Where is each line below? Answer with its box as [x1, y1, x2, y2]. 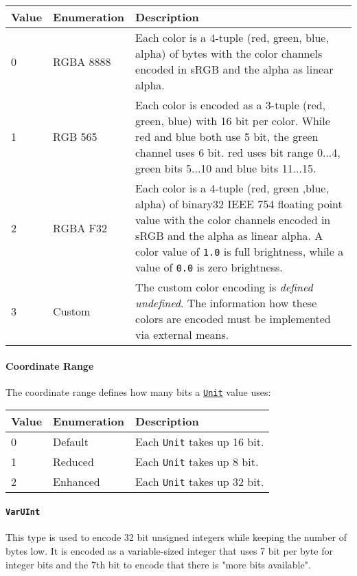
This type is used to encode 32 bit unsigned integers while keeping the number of [5, 530, 347, 544]
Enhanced [53, 474, 100, 490]
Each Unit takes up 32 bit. [135, 474, 264, 490]
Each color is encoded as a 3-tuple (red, [135, 97, 326, 113]
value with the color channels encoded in [135, 212, 331, 228]
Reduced [53, 454, 94, 470]
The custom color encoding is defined [135, 279, 313, 295]
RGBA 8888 [53, 53, 111, 69]
